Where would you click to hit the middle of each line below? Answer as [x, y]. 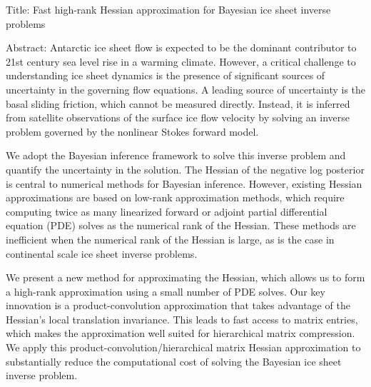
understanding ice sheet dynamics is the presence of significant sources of [166, 75]
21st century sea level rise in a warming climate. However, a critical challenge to [181, 61]
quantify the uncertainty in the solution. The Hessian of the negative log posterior [185, 169]
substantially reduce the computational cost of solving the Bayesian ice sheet [174, 361]
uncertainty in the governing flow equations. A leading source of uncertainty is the [186, 89]
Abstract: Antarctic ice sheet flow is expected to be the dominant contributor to [181, 47]
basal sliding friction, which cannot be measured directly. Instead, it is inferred [178, 103]
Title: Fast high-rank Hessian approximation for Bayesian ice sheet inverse [168, 9]
